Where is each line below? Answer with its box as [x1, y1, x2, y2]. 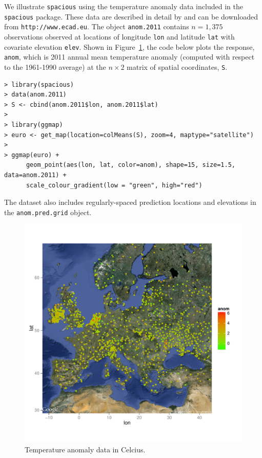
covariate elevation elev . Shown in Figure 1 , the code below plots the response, [4, 41, 255, 52]
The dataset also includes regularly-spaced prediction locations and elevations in [4, 197, 256, 207]
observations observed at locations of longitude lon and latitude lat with [4, 31, 235, 42]
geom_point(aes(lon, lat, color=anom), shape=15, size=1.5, [26, 161, 236, 169]
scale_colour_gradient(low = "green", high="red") [26, 181, 203, 189]
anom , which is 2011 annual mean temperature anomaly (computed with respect [4, 51, 255, 62]
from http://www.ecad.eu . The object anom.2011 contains [4, 21, 189, 32]
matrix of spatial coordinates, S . [127, 61, 228, 72]
